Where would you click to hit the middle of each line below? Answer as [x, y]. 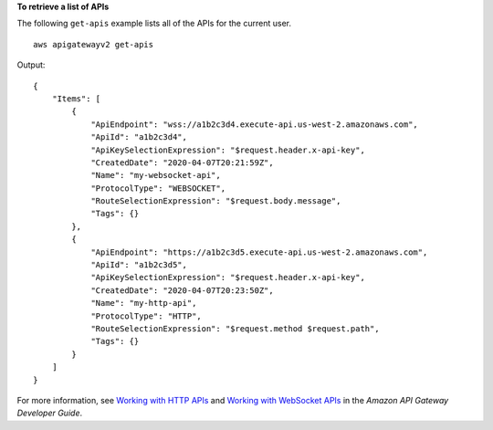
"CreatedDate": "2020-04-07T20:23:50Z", [182, 290]
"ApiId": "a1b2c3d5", [139, 265]
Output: [31, 65]
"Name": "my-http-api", [144, 303]
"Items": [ [76, 99]
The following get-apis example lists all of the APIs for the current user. [154, 24]
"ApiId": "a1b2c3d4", [139, 137]
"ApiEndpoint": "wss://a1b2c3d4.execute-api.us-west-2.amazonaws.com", [255, 124]
